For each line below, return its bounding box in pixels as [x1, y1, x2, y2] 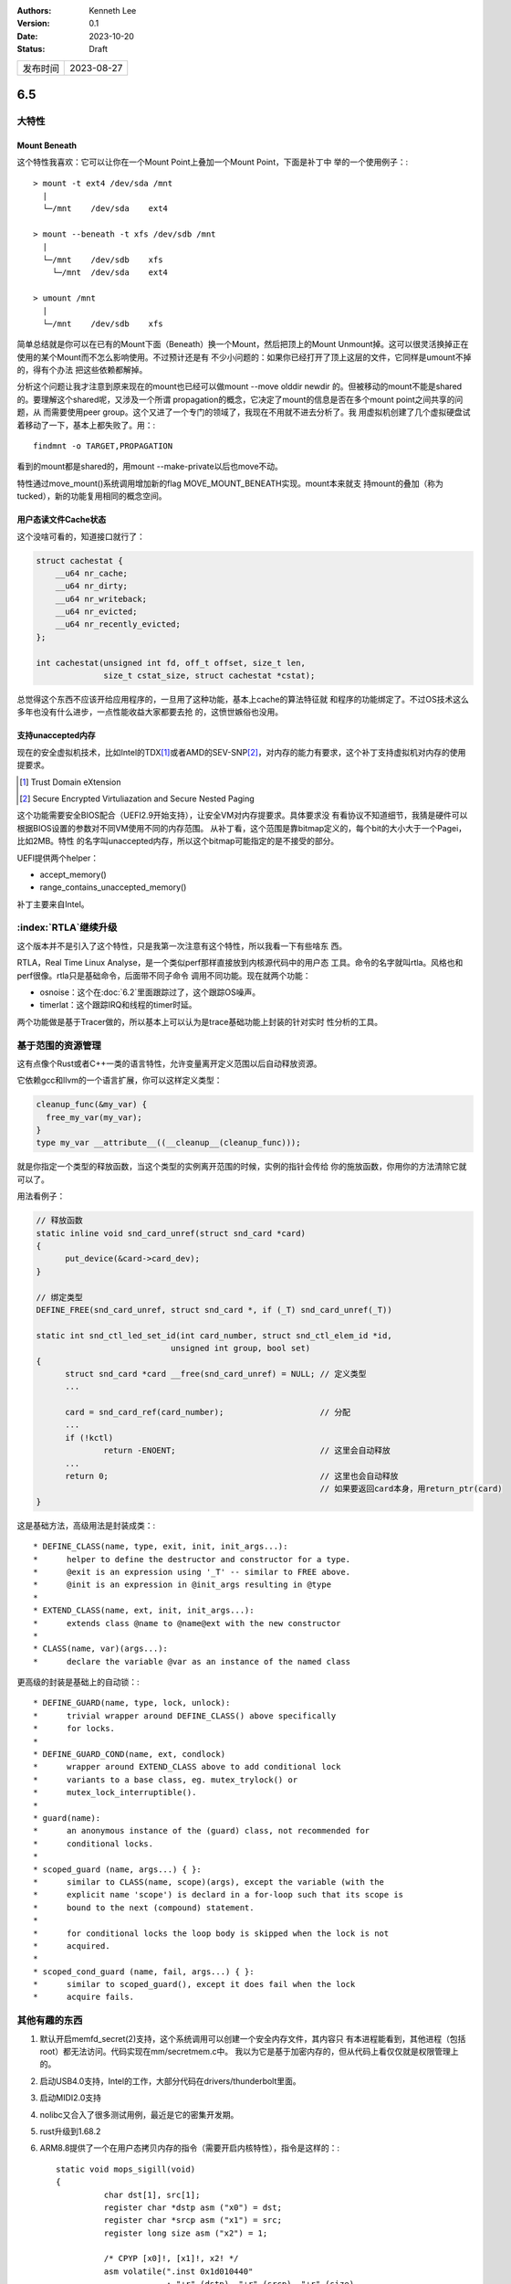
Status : [16, 44, 46, 55]
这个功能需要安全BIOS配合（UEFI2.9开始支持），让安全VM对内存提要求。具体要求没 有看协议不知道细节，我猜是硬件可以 [16, 809, 468, 821]
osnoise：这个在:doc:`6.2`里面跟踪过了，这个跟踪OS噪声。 [39, 987, 260, 998]
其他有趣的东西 [16, 2014, 83, 2027]
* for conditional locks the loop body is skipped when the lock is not [33, 1928, 390, 1939]
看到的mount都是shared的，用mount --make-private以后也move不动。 [16, 461, 283, 472]
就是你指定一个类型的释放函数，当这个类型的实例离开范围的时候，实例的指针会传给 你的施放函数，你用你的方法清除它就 [16, 1161, 467, 1172]
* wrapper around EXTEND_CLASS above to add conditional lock [33, 1761, 341, 1772]
